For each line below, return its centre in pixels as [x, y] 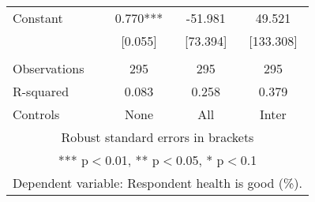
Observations [49, 68]
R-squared [41, 91]
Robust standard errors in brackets [157, 137]
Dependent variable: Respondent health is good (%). [157, 183]
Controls [36, 114]
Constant [38, 18]
